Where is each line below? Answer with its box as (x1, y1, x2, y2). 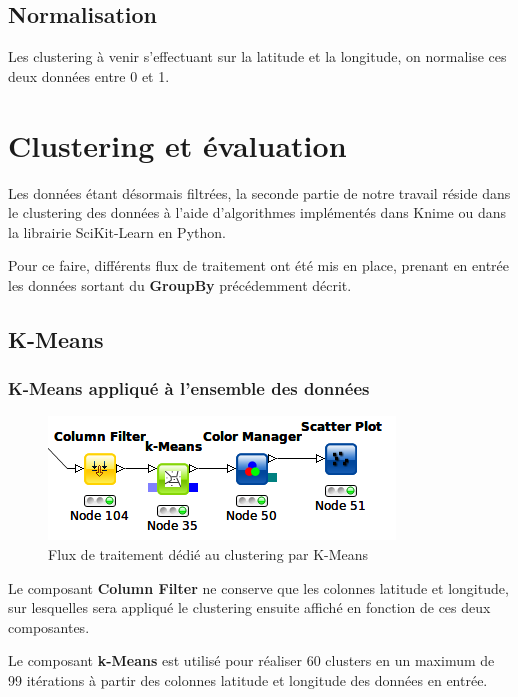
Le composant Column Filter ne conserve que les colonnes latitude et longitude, (8, 577, 509, 598)
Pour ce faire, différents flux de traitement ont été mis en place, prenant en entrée (8, 255, 510, 276)
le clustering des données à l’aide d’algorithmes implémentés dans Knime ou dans (8, 202, 506, 223)
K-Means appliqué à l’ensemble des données (8, 376, 370, 401)
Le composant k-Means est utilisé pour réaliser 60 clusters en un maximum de (8, 650, 495, 671)
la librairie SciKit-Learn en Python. (8, 221, 226, 242)
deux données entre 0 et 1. (8, 65, 170, 86)
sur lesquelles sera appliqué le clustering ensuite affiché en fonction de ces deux (8, 597, 491, 618)
